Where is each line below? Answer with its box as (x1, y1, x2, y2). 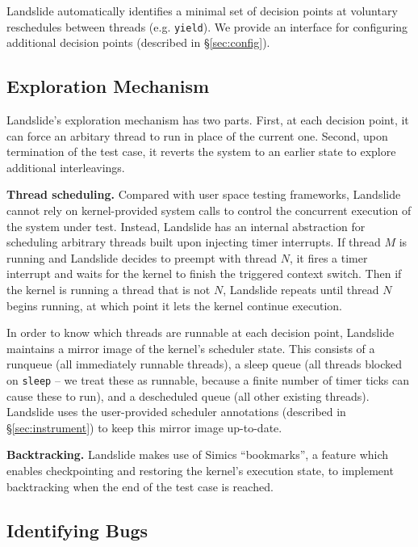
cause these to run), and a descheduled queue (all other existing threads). (6, 387, 370, 404)
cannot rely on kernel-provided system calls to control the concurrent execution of (6, 202, 412, 219)
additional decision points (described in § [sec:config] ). (6, 34, 270, 51)
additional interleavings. (6, 158, 125, 175)
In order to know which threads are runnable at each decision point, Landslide (6, 324, 395, 341)
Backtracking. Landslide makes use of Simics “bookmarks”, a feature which (6, 446, 389, 463)
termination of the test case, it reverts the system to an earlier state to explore (6, 143, 396, 160)
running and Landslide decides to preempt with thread (6, 249, 277, 266)
